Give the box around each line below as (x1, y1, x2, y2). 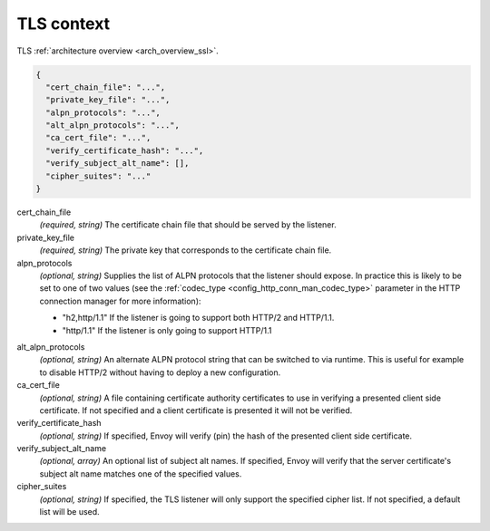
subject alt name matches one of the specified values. (39, 468, 242, 479)
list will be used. (39, 507, 100, 517)
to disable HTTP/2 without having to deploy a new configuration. (39, 367, 281, 378)
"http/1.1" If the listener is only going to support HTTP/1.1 (62, 324, 272, 335)
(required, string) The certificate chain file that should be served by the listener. (39, 219, 337, 230)
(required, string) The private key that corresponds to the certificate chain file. (39, 245, 332, 256)
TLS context (16, 14, 111, 34)
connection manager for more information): (39, 295, 201, 306)
